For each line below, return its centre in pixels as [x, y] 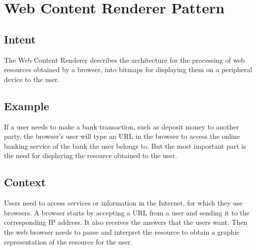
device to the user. [32, 79]
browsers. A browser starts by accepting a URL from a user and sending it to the [127, 212]
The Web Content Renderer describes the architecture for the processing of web [125, 60]
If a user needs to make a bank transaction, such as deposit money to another [122, 126]
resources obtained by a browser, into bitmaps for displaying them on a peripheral [128, 69]
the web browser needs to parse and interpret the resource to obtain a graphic [122, 231]
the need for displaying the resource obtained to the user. [91, 155]
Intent [20, 39]
